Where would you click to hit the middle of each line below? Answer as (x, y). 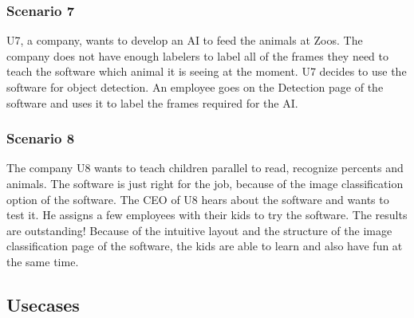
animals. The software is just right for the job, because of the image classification (205, 183)
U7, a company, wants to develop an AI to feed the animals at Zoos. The (185, 40)
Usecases (43, 304)
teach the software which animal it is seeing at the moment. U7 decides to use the (207, 71)
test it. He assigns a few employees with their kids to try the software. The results (207, 215)
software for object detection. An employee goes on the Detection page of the (195, 87)
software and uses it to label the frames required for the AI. (152, 102)
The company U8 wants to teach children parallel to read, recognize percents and (205, 168)
